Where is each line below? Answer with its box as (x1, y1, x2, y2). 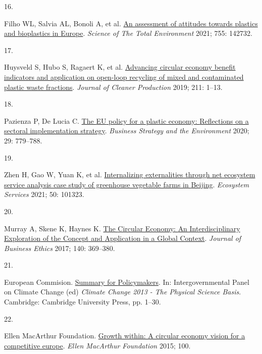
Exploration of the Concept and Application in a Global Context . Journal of (4, 233, 241, 243)
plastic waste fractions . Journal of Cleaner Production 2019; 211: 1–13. (4, 81, 223, 92)
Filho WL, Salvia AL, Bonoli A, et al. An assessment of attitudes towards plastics (4, 18, 258, 28)
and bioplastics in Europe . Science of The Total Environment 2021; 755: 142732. (4, 28, 253, 38)
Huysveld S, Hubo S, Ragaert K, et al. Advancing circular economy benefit (4, 62, 236, 72)
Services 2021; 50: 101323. (4, 189, 84, 199)
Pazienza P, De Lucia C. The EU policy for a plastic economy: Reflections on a (4, 115, 249, 126)
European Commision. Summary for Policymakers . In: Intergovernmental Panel (4, 276, 249, 287)
